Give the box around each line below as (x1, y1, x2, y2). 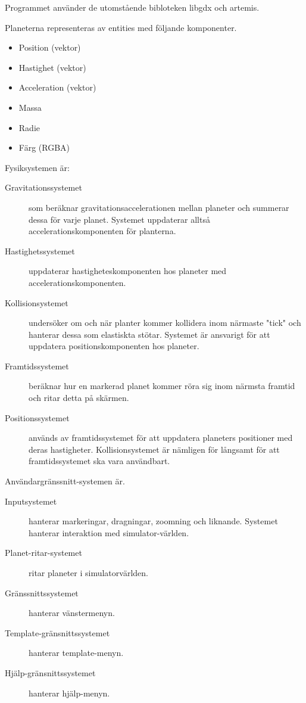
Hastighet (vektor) (18, 61, 86, 73)
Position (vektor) (18, 41, 81, 54)
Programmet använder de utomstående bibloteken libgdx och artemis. (5, 1, 260, 13)
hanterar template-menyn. (29, 646, 124, 659)
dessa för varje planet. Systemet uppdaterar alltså (29, 213, 210, 225)
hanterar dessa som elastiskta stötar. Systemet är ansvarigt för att (29, 328, 270, 340)
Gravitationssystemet (5, 181, 82, 194)
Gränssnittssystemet (5, 586, 79, 599)
